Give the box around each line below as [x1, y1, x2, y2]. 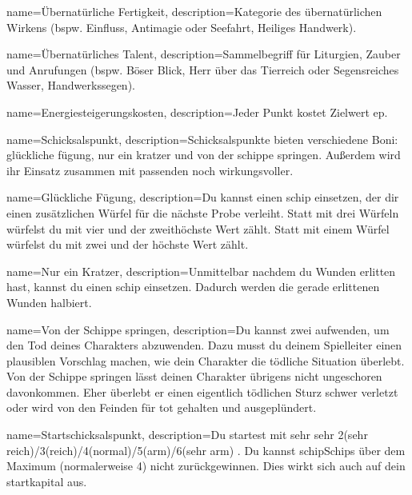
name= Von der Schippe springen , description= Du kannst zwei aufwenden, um [6, 321, 390, 337]
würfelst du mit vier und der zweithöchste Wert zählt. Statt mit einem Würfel [6, 220, 390, 237]
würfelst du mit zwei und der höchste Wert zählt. [6, 236, 249, 253]
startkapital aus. [6, 473, 87, 489]
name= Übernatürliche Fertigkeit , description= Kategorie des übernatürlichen [6, 3, 382, 19]
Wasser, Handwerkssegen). [6, 77, 135, 94]
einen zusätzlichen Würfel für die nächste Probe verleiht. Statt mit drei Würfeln [6, 204, 399, 221]
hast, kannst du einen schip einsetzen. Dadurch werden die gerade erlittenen [6, 278, 380, 295]
